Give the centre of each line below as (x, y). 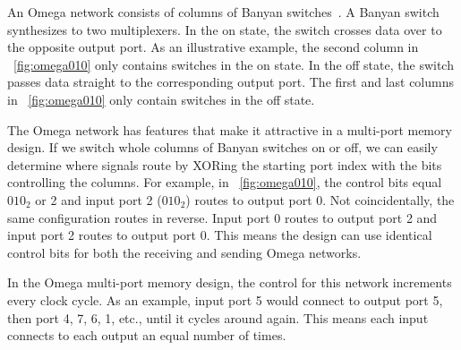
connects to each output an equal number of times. (147, 335)
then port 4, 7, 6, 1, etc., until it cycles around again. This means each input (218, 317)
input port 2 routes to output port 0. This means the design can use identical (220, 235)
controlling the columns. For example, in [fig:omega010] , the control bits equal (225, 182)
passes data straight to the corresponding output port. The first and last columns (230, 82)
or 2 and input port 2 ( (98, 199)
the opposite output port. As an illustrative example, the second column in (213, 47)
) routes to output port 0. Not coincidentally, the (320, 199)
